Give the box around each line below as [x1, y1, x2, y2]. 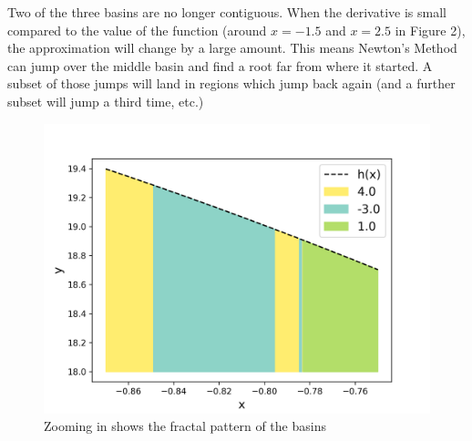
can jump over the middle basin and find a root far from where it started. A [7, 56, 433, 75]
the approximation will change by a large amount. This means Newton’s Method [7, 38, 457, 57]
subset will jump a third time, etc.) [7, 91, 204, 110]
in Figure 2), [395, 20, 466, 39]
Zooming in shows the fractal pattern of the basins [44, 416, 326, 436]
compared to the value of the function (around [7, 20, 267, 39]
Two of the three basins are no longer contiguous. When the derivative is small [7, 3, 446, 21]
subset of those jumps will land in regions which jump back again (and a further [7, 74, 456, 93]
